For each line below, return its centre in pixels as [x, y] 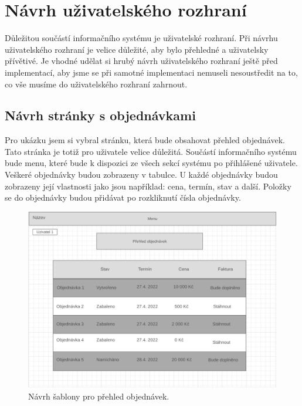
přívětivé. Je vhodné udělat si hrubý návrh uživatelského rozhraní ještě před [141, 61]
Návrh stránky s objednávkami [100, 115]
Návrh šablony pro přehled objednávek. [99, 396]
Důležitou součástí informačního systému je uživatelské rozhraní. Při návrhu [141, 38]
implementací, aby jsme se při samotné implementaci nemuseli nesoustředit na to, [151, 72]
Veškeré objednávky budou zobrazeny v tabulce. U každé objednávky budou [141, 175]
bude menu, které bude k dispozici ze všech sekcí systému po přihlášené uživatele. [151, 163]
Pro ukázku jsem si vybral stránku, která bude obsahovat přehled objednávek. [145, 140]
